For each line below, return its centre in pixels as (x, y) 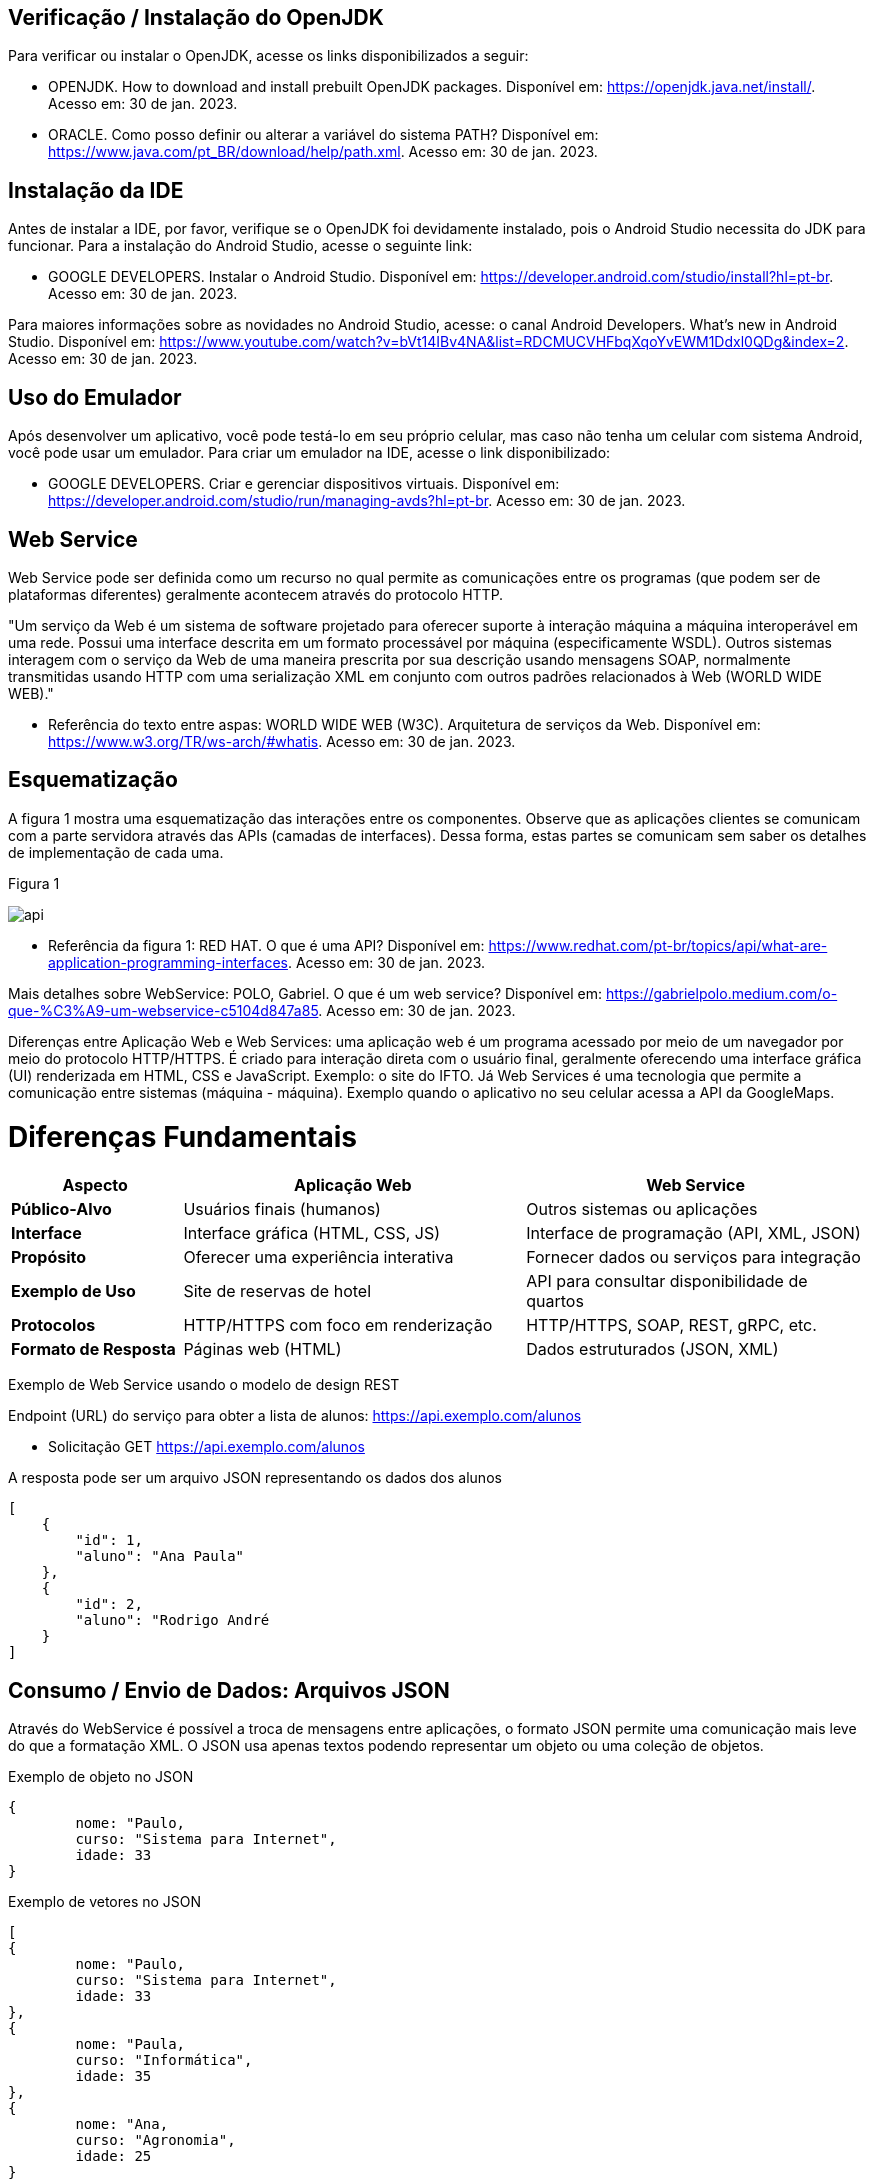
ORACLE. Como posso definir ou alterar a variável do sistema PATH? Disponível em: (323, 135)
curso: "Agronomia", (155, 2140)
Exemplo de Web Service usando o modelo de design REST (204, 1385)
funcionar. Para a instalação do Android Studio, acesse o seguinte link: (240, 246)
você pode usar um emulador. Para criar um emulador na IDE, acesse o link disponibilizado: (309, 453)
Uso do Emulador (95, 397)
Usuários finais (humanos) (282, 1209)
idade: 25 (113, 2156)
